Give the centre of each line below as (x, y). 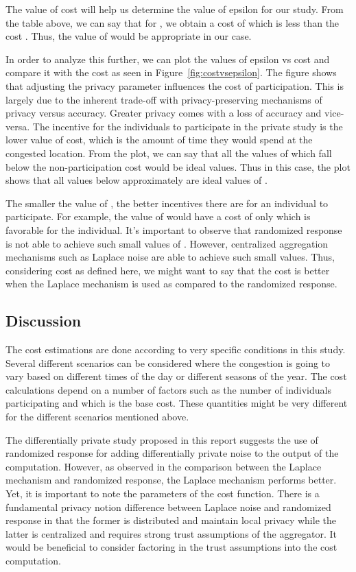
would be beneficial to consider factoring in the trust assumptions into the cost (171, 547)
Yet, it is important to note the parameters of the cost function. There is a (163, 493)
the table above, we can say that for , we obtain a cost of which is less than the (173, 22)
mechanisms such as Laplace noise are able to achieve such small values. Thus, (170, 257)
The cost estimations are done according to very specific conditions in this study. (176, 349)
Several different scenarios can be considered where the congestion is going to (168, 362)
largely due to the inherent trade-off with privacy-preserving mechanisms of (164, 99)
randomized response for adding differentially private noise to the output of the (172, 453)
